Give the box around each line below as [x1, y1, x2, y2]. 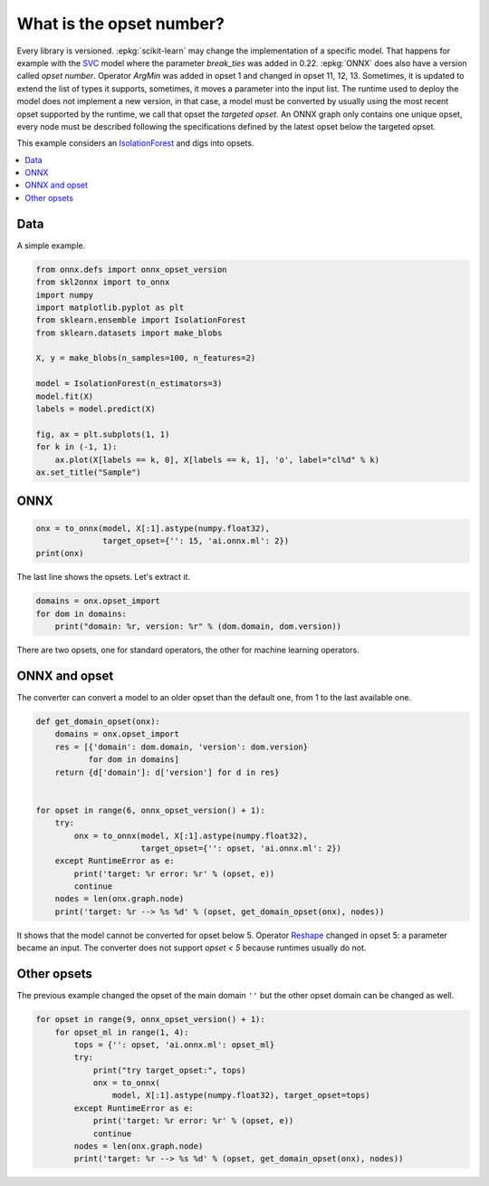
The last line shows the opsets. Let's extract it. [16, 572, 190, 583]
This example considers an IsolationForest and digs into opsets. [16, 138, 254, 149]
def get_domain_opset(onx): [35, 716, 160, 727]
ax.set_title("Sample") [35, 467, 142, 477]
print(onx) [35, 548, 84, 559]
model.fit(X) [35, 391, 94, 401]
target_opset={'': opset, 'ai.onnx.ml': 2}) [140, 843, 342, 853]
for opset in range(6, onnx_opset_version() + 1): [35, 805, 266, 815]
